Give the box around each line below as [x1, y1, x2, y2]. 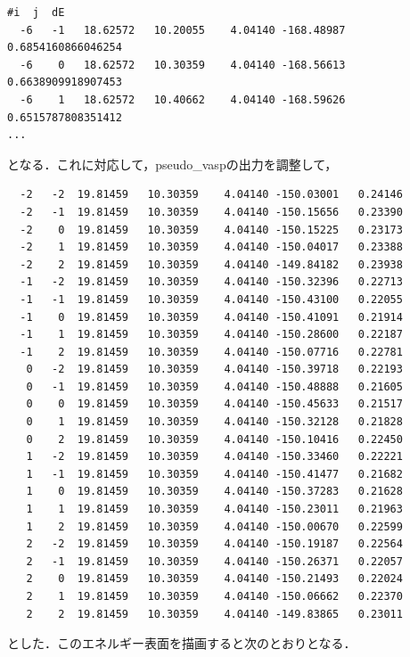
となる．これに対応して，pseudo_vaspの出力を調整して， [7, 154, 338, 173]
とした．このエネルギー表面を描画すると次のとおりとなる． [7, 634, 357, 653]
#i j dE [7, 6, 65, 19]
